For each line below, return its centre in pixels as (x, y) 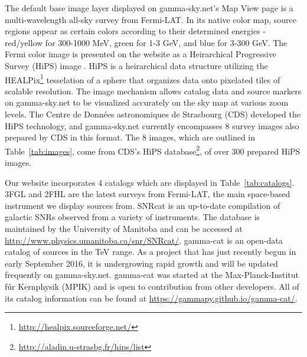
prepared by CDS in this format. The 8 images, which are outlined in (130, 137)
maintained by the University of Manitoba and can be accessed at (124, 228)
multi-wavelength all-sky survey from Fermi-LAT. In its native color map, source (151, 19)
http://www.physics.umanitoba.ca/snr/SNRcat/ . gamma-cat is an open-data (144, 240)
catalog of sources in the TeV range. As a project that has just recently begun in (151, 252)
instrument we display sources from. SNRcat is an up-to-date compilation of (143, 205)
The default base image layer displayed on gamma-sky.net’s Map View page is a (149, 8)
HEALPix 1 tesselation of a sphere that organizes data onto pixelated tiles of (143, 78)
